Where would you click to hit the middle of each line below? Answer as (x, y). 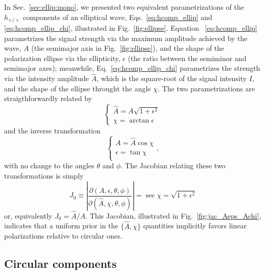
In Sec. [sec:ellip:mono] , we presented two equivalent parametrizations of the (124, 7)
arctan (139, 120)
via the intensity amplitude (47, 78)
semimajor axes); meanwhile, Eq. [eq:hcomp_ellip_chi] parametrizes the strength (132, 68)
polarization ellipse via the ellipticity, (62, 58)
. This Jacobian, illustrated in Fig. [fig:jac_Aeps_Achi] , (173, 215)
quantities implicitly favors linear (195, 226)
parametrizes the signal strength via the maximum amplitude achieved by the (126, 38)
